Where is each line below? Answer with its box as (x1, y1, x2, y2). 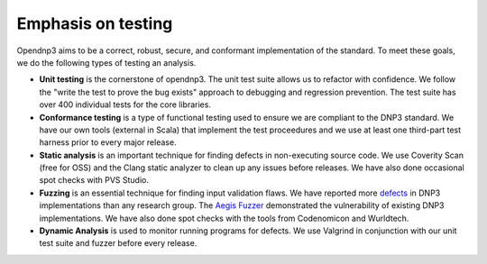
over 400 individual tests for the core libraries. (39, 99, 212, 110)
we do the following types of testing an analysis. (16, 57, 197, 68)
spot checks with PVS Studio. (39, 175, 149, 186)
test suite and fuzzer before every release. (39, 238, 198, 249)
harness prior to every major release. (39, 137, 177, 148)
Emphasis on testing (16, 14, 173, 33)
